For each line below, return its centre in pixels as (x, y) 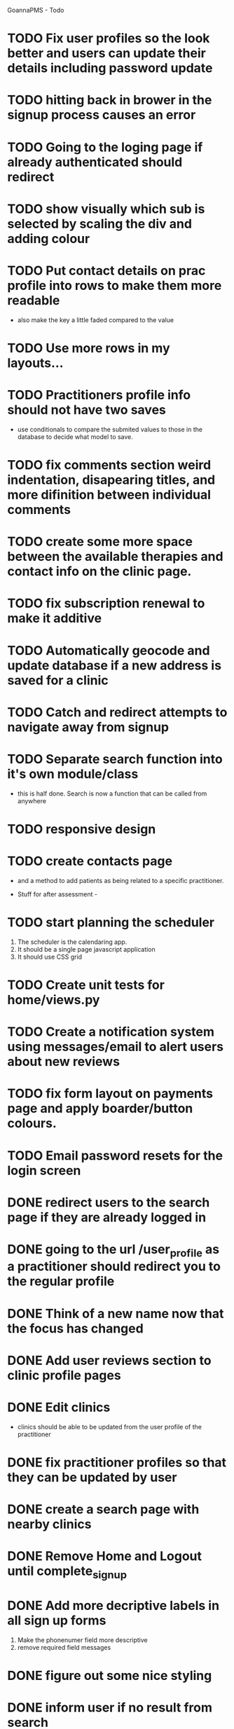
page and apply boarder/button (100, 1109)
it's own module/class (73, 774)
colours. (32, 1124)
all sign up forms (57, 1621)
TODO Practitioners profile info (99, 395)
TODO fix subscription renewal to (106, 603)
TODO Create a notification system (111, 1032)
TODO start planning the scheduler (111, 922)
